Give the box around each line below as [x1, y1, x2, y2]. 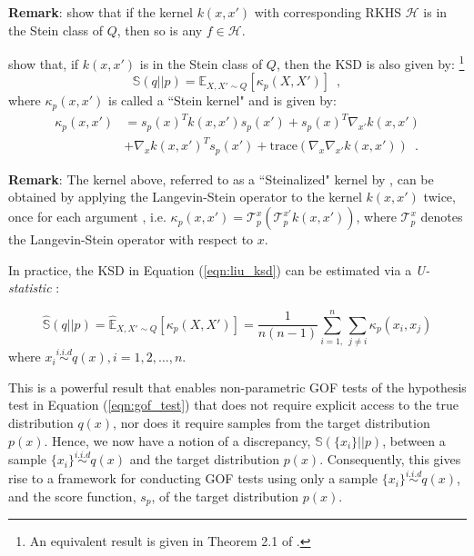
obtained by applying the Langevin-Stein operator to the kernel [8, 187, 362, 206]
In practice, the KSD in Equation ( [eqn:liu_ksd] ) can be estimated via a [8, 260, 412, 279]
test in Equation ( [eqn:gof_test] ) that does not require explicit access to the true [8, 395, 459, 414]
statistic [8, 278, 52, 297]
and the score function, [8, 486, 136, 505]
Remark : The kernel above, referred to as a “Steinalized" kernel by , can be [8, 169, 434, 188]
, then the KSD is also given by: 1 [276, 52, 465, 73]
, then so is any [116, 20, 203, 39]
